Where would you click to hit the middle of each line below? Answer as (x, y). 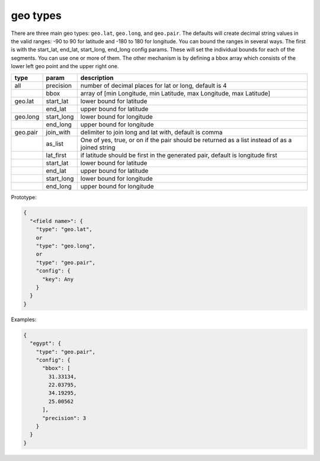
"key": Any (58, 279)
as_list (55, 143)
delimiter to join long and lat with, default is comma (151, 132)
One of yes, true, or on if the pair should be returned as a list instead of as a (186, 140)
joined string (98, 147)
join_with (58, 132)
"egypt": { (46, 343)
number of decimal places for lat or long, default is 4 (154, 85)
